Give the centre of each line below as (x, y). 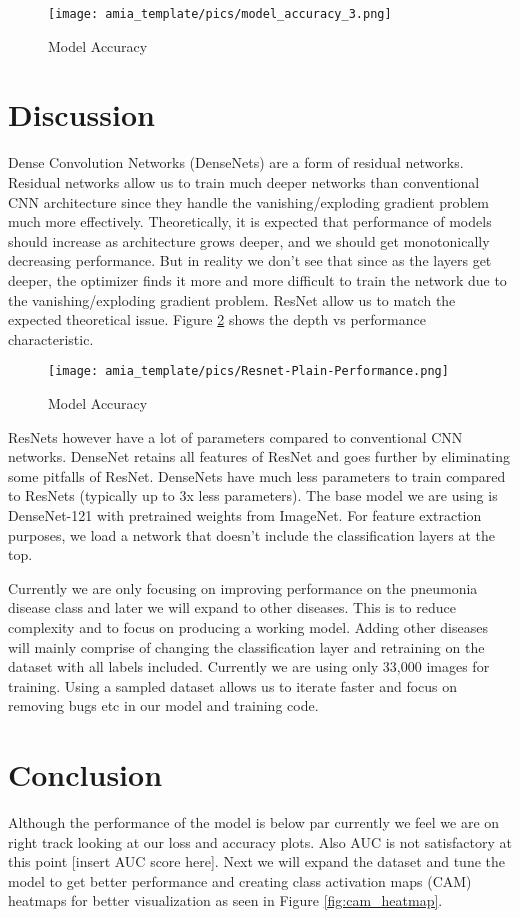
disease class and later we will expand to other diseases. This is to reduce (232, 607)
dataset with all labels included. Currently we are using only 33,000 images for (249, 666)
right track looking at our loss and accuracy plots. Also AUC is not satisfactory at (260, 841)
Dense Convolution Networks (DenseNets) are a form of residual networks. (236, 162)
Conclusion (85, 774)
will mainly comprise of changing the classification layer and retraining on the (246, 646)
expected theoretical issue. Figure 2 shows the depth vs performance (217, 319)
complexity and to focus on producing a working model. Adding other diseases (248, 626)
